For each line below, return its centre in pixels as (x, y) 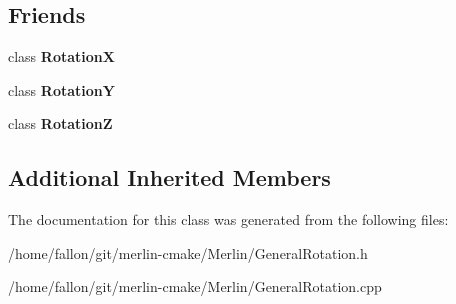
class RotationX (61, 56)
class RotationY (61, 89)
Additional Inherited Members (169, 177)
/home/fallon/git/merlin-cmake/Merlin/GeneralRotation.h (188, 252)
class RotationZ (60, 123)
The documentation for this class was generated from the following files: (228, 219)
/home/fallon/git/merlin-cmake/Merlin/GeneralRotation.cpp (195, 286)
